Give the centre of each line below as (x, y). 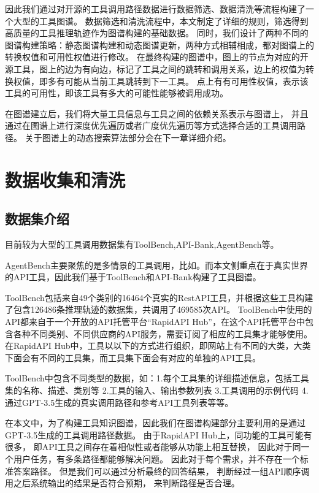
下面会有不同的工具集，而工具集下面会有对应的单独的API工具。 (133, 357)
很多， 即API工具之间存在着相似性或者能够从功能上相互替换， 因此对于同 (153, 447)
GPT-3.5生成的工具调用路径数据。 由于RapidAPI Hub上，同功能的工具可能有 (159, 434)
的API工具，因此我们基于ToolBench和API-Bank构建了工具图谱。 (133, 277)
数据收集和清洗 (65, 179)
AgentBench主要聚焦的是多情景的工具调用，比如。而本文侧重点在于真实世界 (157, 265)
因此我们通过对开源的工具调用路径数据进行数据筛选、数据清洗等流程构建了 (155, 9)
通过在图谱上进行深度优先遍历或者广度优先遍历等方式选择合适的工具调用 (151, 125)
